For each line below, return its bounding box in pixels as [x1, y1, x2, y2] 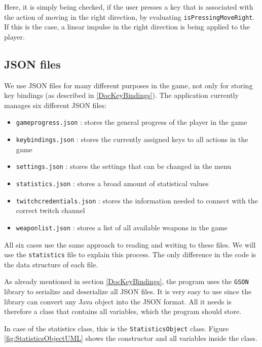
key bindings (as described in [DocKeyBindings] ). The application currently [4, 90, 239, 100]
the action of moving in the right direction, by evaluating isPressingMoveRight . [4, 11, 255, 22]
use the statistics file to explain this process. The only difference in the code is [4, 249, 256, 260]
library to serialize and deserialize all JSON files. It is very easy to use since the [4, 286, 252, 297]
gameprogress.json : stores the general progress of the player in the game [16, 117, 247, 127]
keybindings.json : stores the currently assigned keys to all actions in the [16, 134, 248, 145]
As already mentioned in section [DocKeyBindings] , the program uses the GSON [4, 276, 249, 287]
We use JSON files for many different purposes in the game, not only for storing [4, 80, 253, 90]
